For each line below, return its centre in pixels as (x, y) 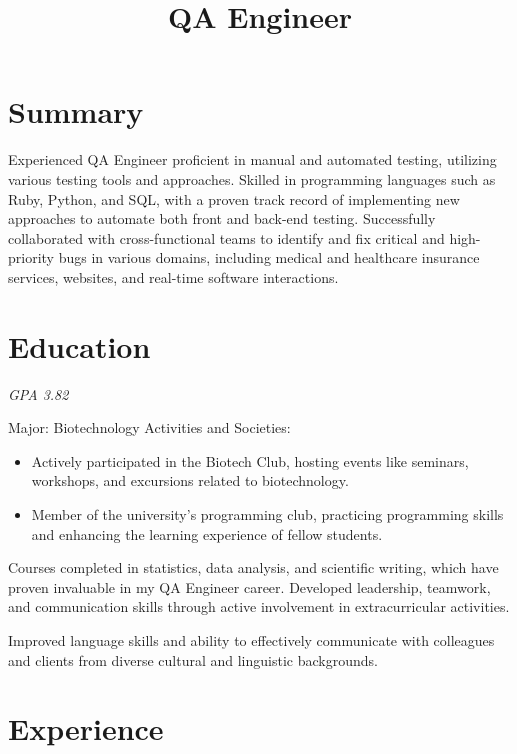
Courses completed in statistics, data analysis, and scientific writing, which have (253, 567)
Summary (76, 111)
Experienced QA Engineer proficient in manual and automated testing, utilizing (252, 159)
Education (79, 345)
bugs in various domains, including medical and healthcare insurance (269, 257)
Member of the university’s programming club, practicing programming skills (267, 513)
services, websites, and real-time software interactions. (173, 276)
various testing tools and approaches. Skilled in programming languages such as (252, 178)
